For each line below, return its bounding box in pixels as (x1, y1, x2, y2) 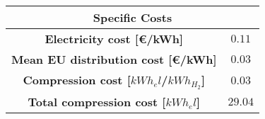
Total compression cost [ (28, 93, 166, 110)
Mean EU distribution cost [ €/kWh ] (11, 51, 217, 67)
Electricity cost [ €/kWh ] (45, 30, 184, 47)
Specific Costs (93, 9, 172, 25)
